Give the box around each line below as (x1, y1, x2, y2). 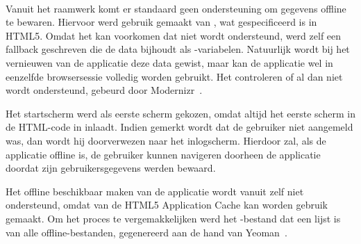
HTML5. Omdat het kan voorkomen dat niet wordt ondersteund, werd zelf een (6, 28, 342, 42)
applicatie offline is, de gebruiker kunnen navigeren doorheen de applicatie (6, 147, 321, 161)
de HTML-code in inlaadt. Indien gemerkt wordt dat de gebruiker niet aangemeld (6, 120, 353, 134)
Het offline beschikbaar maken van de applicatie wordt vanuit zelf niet (6, 184, 304, 198)
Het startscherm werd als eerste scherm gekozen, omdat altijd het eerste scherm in (6, 106, 355, 120)
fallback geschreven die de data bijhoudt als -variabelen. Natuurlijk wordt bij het (6, 42, 350, 56)
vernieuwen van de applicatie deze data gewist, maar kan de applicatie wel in (6, 55, 333, 70)
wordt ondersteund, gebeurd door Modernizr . (6, 83, 203, 97)
